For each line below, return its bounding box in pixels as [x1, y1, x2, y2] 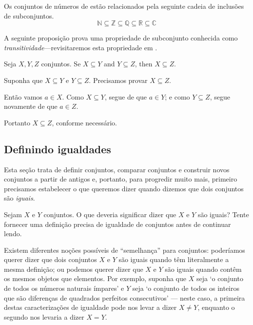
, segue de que [104, 91, 147, 102]
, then [135, 59, 153, 69]
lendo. [4, 228, 22, 239]
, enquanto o [197, 302, 235, 312]
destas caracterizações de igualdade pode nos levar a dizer [4, 302, 177, 312]
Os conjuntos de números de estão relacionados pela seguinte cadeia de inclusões [4, 1, 244, 11]
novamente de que [4, 101, 58, 111]
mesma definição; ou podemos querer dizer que [4, 264, 143, 274]
